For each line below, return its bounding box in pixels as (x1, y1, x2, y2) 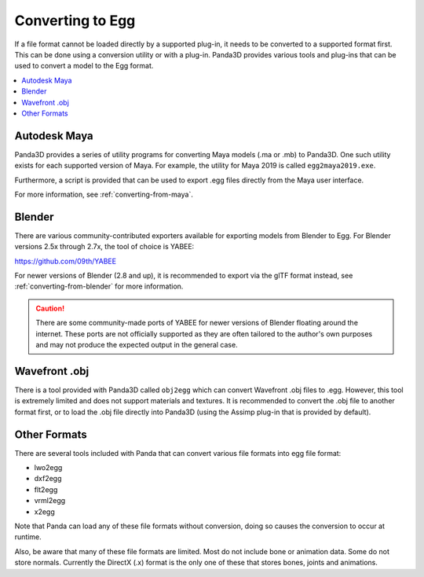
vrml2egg (34, 496, 66, 505)
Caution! (35, 303, 65, 313)
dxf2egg (34, 474, 62, 483)
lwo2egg (34, 462, 63, 472)
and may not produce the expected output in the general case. (35, 340, 239, 349)
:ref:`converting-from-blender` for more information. (14, 281, 184, 291)
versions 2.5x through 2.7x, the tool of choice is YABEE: (14, 242, 195, 252)
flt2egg (34, 484, 58, 494)
